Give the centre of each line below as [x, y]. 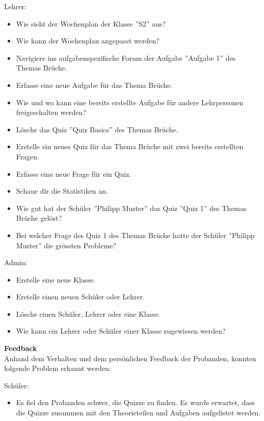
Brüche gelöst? [39, 218]
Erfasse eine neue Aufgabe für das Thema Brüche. [94, 85]
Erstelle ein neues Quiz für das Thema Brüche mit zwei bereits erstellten [130, 146]
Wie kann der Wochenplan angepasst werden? [88, 41]
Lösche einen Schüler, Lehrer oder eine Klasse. [88, 313]
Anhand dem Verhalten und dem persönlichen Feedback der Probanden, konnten [130, 358]
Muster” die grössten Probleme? [66, 245]
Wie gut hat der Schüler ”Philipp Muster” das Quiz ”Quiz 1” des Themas [131, 208]
